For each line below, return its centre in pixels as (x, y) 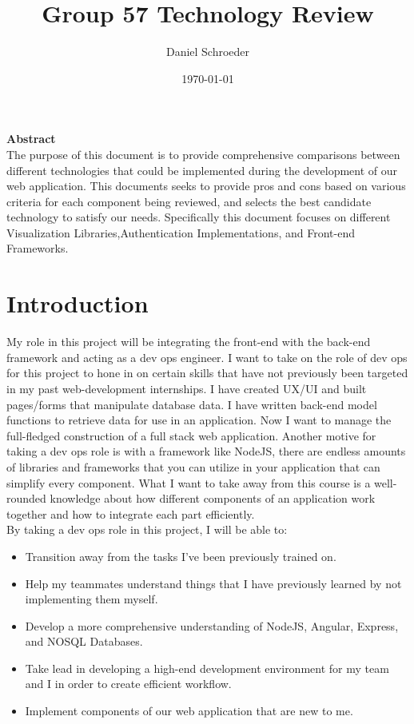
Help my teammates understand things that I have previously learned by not (213, 583)
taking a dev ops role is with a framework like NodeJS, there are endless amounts (206, 451)
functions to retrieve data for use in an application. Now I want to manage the (199, 420)
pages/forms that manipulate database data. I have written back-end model (192, 404)
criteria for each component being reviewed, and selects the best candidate (189, 201)
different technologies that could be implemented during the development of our (202, 170)
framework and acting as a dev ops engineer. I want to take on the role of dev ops (207, 357)
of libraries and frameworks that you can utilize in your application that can (193, 466)
